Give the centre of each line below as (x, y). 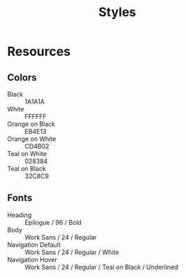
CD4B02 (37, 146)
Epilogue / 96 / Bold (53, 222)
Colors (22, 77)
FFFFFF (36, 117)
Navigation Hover (32, 259)
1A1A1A (35, 102)
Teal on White (27, 154)
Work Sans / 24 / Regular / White (72, 252)
